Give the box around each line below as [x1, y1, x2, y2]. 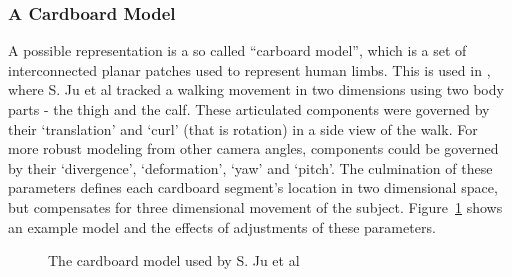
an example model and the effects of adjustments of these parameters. [8, 216, 436, 237]
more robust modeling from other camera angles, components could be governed [8, 138, 499, 159]
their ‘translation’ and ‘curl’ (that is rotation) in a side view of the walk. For [8, 118, 478, 139]
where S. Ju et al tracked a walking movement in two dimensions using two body [8, 79, 504, 100]
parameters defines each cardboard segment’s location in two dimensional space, [8, 177, 498, 198]
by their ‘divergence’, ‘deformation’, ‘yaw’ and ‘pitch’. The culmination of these [8, 157, 493, 178]
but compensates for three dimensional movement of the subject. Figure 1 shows [8, 196, 503, 217]
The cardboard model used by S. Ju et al [48, 250, 300, 271]
